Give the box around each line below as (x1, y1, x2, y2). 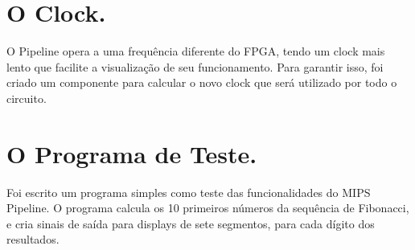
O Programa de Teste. (6, 137, 257, 170)
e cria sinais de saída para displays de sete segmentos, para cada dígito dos (6, 215, 375, 232)
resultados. (6, 231, 60, 248)
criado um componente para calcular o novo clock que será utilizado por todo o (6, 74, 397, 91)
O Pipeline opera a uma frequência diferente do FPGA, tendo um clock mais (6, 43, 385, 59)
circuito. (6, 89, 47, 106)
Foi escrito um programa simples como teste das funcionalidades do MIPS (6, 183, 371, 200)
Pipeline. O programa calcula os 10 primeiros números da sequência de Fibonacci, (6, 199, 409, 216)
